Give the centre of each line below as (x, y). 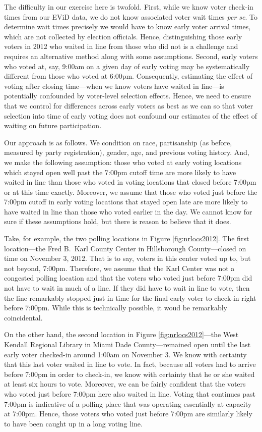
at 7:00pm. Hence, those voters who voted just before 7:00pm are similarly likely (128, 414)
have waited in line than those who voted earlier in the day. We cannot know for (128, 211)
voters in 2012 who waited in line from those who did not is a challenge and (121, 46)
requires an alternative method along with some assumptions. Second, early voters (131, 56)
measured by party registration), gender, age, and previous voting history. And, (127, 152)
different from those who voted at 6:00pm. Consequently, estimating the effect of (128, 76)
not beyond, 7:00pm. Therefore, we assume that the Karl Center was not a (119, 268)
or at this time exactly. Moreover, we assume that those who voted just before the (131, 192)
